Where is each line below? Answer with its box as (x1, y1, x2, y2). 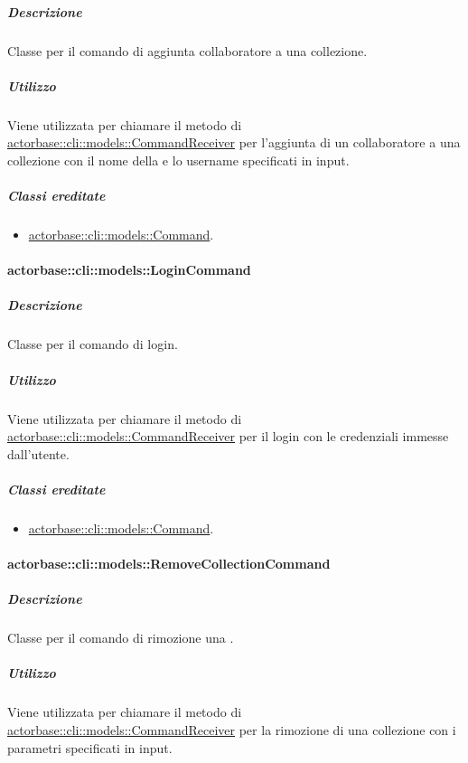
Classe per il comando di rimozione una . (7, 628, 234, 647)
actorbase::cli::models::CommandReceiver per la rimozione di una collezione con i (7, 721, 456, 739)
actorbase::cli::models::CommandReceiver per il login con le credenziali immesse (7, 427, 449, 446)
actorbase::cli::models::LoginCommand (7, 260, 251, 279)
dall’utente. (7, 444, 70, 463)
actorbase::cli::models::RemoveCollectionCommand (7, 554, 331, 573)
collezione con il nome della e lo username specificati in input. (7, 150, 350, 169)
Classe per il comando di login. (7, 334, 178, 353)
